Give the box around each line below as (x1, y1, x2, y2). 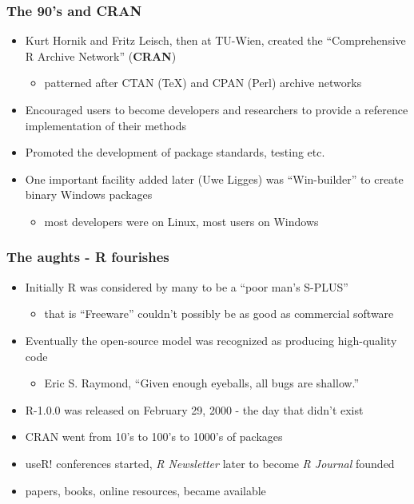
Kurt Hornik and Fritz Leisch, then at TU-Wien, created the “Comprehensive (25, 32, 406, 49)
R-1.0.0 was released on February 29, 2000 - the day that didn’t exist (25, 401, 364, 418)
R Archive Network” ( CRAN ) (25, 47, 177, 64)
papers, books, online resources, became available (25, 482, 266, 498)
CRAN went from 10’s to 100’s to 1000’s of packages (25, 428, 283, 445)
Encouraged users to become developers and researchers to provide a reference (25, 101, 408, 117)
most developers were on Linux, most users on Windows (44, 212, 319, 229)
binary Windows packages (25, 186, 153, 203)
